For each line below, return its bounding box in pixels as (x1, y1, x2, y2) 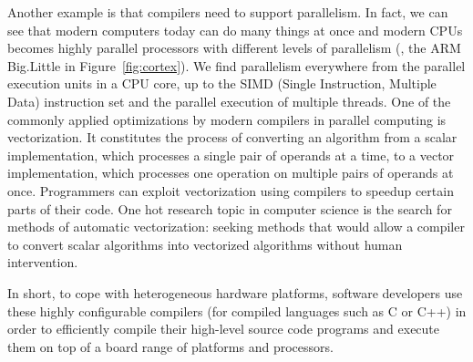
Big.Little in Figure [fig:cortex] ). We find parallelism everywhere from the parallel (7, 56, 466, 75)
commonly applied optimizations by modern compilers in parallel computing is (7, 109, 447, 129)
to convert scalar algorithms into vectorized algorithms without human (7, 234, 403, 253)
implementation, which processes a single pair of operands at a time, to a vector (7, 145, 455, 164)
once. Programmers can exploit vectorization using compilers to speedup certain (7, 181, 454, 200)
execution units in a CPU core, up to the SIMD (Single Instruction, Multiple (7, 74, 437, 93)
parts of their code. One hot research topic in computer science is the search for (7, 199, 452, 218)
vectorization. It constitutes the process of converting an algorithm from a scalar (7, 128, 458, 147)
